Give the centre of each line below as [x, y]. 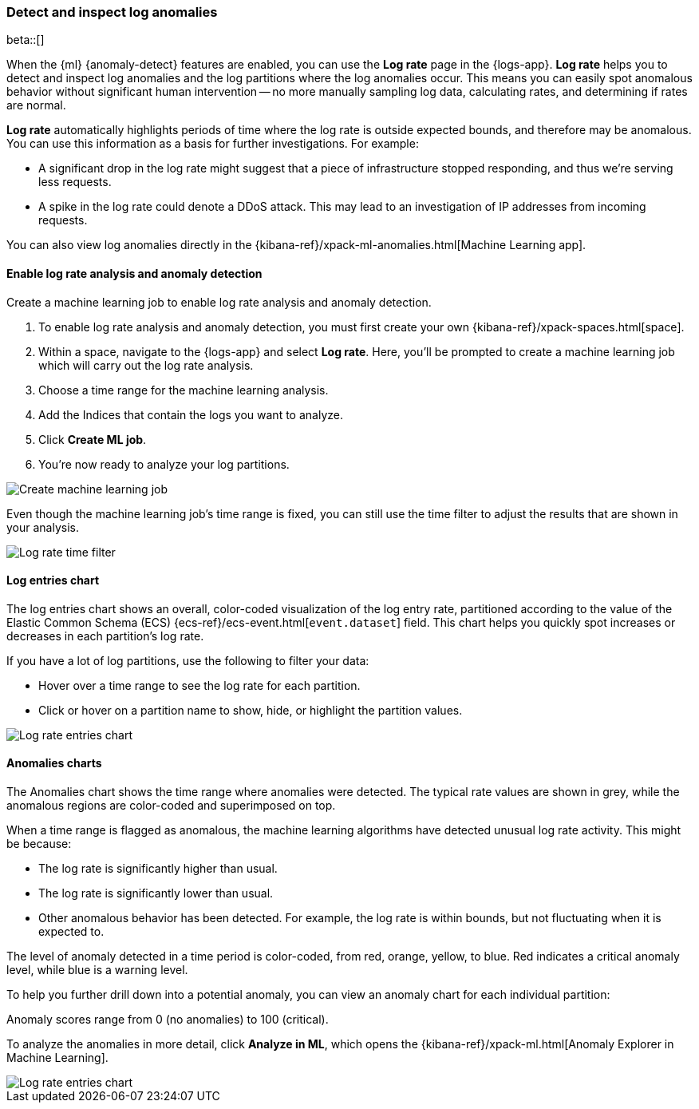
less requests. [75, 182]
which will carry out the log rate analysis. [146, 365]
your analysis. [43, 527]
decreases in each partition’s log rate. [105, 636]
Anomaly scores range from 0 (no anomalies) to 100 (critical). [168, 1020]
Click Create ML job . [93, 439]
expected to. [71, 932]
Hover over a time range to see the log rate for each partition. [199, 685]
